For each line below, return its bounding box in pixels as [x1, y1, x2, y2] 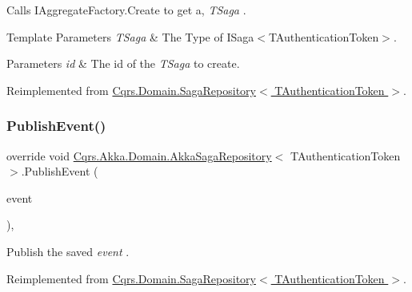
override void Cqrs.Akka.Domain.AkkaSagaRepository [6, 147, 272, 164]
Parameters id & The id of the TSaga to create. [6, 55, 240, 72]
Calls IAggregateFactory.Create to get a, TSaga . [6, 2, 246, 18]
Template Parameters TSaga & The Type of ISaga [6, 28, 254, 45]
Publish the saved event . [6, 243, 130, 259]
